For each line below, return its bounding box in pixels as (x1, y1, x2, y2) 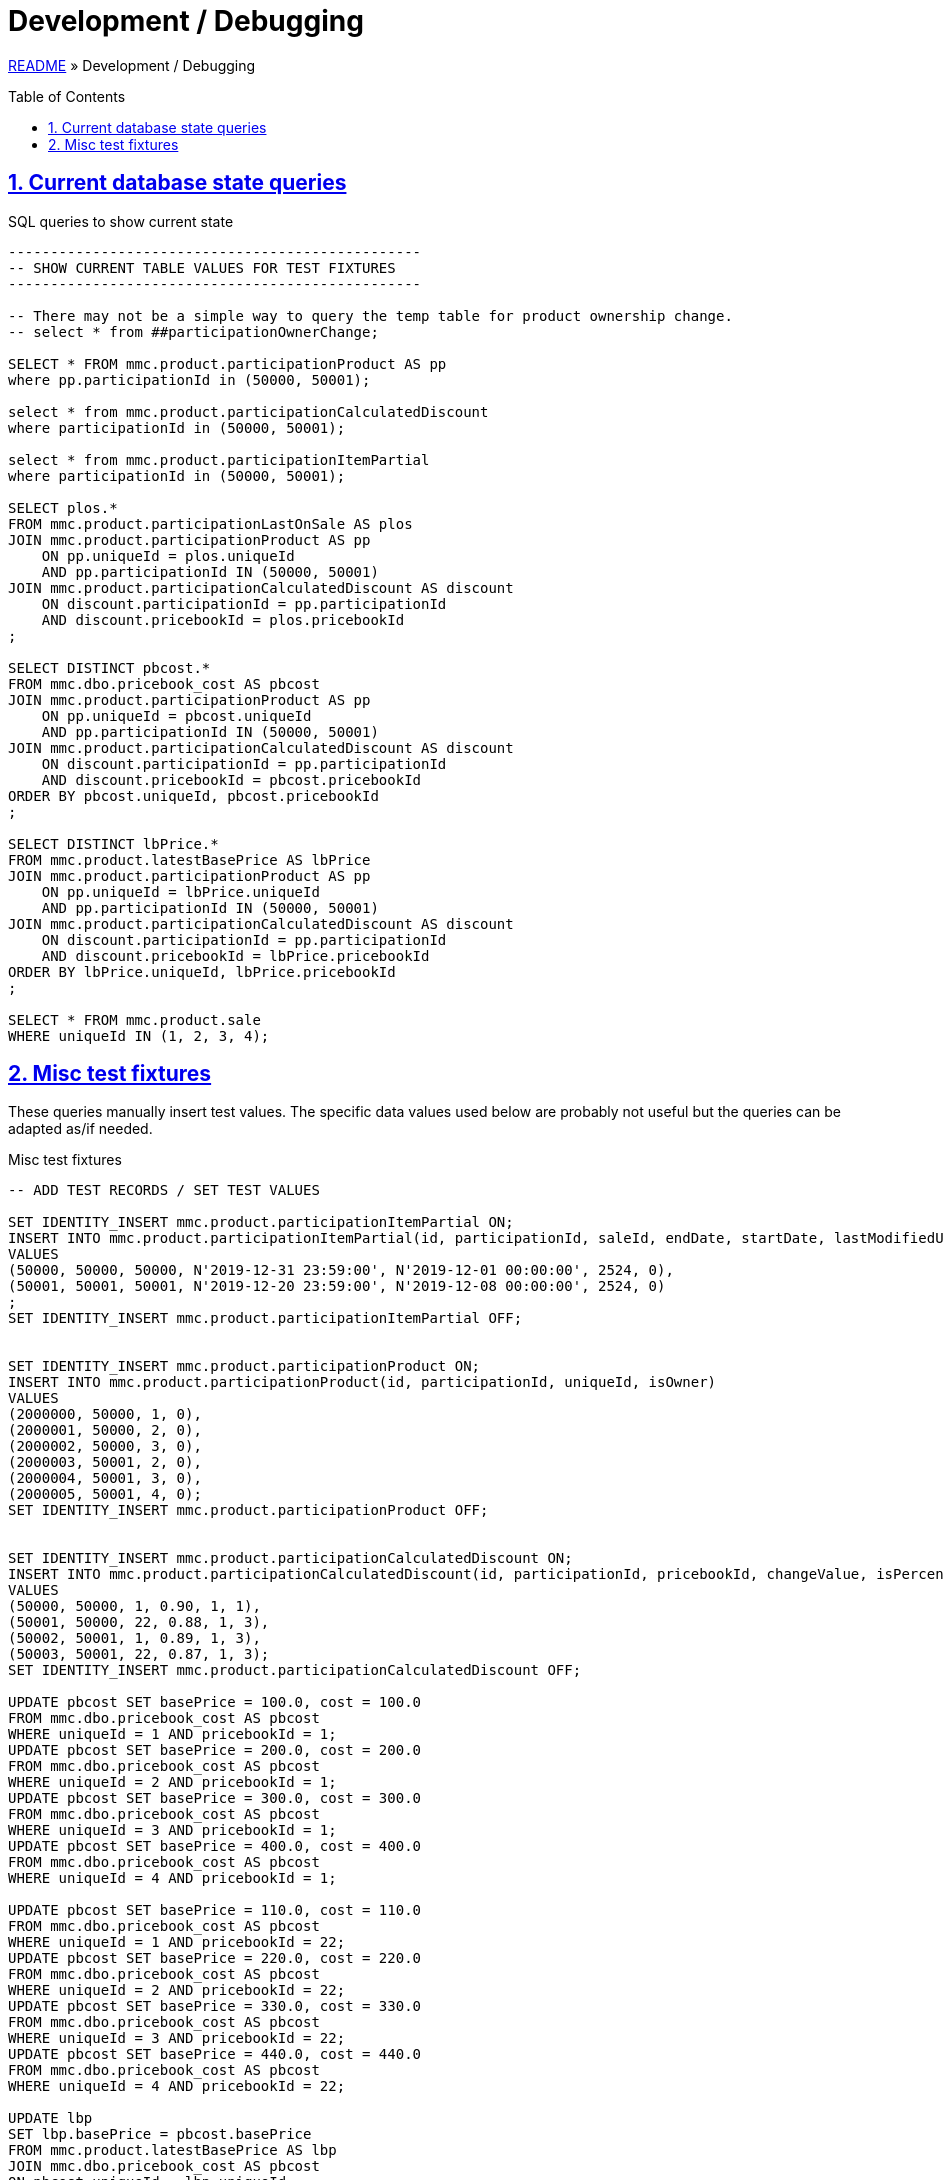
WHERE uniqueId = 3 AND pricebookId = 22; (8, 2030, 346, 2047)
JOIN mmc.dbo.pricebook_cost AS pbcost (8, 2158, 320, 2175)
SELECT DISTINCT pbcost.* (8, 659, 211, 676)
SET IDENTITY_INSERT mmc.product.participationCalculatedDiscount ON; (8, 1550, 573, 1567)
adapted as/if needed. (8, 1120, 153, 1138)
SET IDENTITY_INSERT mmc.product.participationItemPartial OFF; (8, 1310, 523, 1327)
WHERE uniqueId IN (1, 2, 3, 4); (8, 1027, 270, 1044)
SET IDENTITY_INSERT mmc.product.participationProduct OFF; (8, 1502, 489, 1519)
